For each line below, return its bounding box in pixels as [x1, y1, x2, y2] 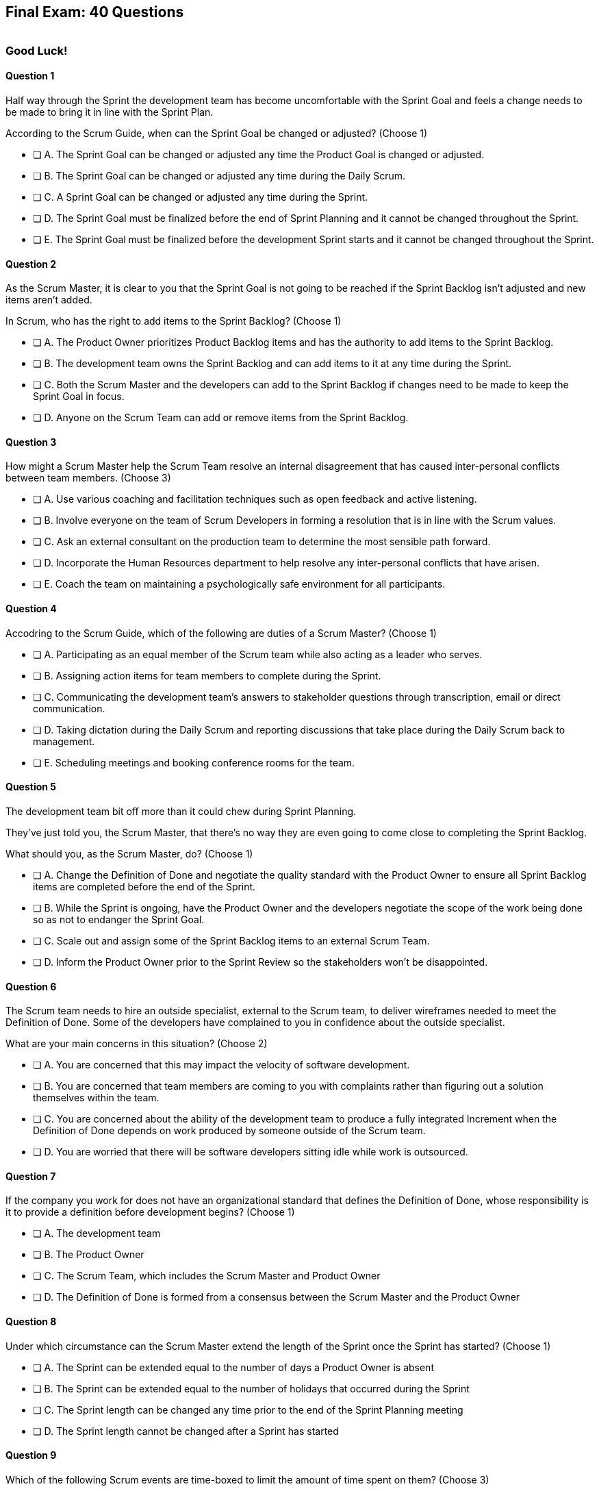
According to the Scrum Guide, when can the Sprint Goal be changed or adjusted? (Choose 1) [5, 127, 428, 140]
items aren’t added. [5, 294, 92, 306]
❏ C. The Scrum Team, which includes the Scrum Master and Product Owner [33, 1270, 381, 1282]
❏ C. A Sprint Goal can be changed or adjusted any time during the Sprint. [33, 191, 368, 203]
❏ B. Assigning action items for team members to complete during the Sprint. [33, 669, 381, 681]
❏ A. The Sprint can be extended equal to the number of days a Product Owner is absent [33, 1361, 434, 1373]
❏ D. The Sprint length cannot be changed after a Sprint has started [33, 1425, 339, 1437]
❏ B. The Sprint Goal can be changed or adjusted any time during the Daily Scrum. [33, 170, 406, 182]
